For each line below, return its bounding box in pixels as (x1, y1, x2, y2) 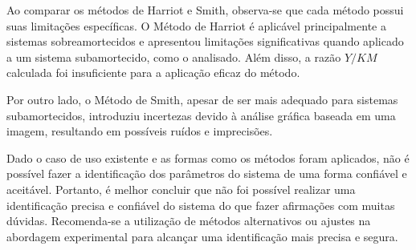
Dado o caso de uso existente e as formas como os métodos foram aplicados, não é (6, 149, 410, 166)
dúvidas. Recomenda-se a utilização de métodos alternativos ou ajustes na (6, 212, 371, 229)
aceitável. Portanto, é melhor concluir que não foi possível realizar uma (6, 180, 356, 197)
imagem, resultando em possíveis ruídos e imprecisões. (6, 123, 273, 139)
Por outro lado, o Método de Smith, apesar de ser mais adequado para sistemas (6, 91, 398, 107)
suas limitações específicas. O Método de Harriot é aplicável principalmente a (6, 17, 386, 34)
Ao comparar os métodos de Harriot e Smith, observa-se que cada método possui (6, 2, 404, 18)
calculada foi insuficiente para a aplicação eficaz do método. (6, 64, 300, 81)
